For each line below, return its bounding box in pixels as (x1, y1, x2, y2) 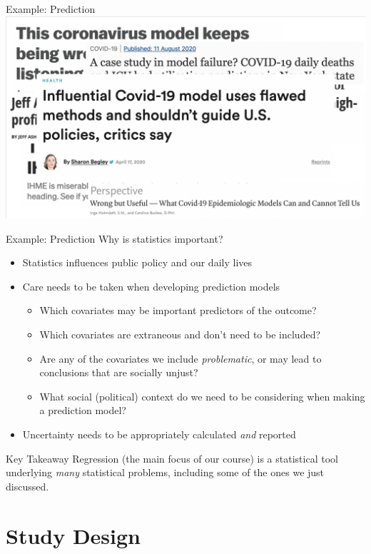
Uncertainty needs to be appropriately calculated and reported (22, 427, 296, 442)
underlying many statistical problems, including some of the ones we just (6, 465, 325, 480)
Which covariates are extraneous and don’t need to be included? (39, 327, 321, 342)
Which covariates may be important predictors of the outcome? (39, 303, 317, 318)
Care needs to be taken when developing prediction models (22, 278, 280, 293)
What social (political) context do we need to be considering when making (39, 388, 365, 403)
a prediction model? (39, 403, 126, 418)
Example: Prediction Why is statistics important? (6, 231, 223, 246)
